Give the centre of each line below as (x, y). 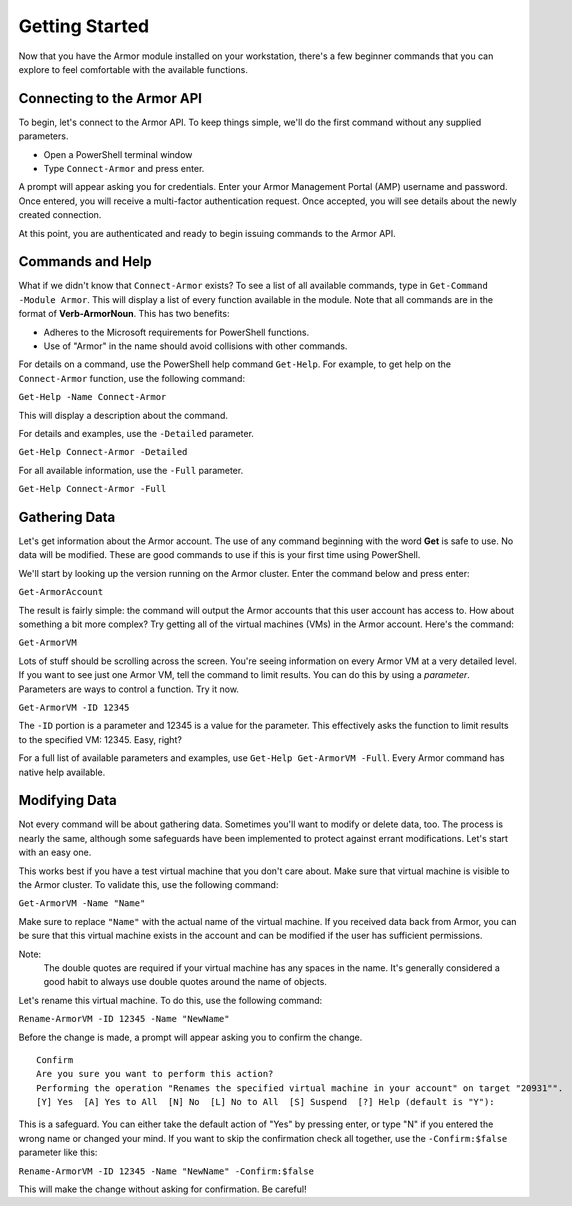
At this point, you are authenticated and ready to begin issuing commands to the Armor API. (207, 233)
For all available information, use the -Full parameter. (131, 470)
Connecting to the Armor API (110, 98)
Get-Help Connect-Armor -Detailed (103, 452)
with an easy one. (55, 852)
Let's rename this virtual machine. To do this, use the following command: (170, 1000)
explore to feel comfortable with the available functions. (133, 69)
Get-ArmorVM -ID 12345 (74, 707)
